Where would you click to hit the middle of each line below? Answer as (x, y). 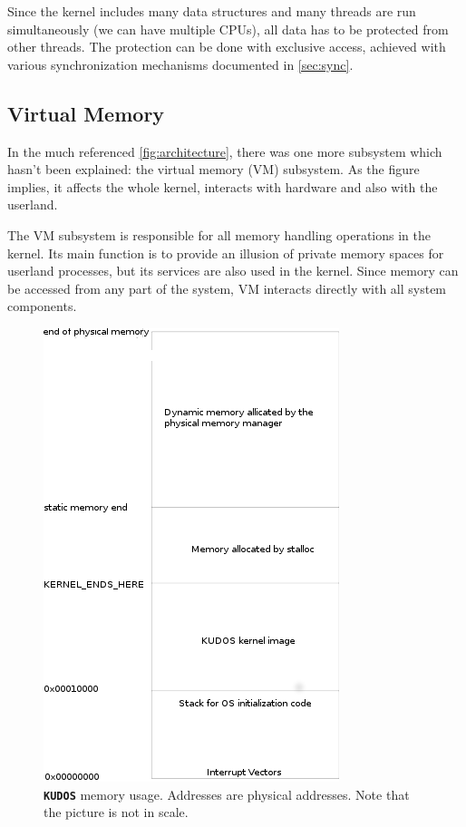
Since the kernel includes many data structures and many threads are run (212, 11)
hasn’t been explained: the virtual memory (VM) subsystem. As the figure (214, 169)
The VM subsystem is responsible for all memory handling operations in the (219, 234)
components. (42, 306)
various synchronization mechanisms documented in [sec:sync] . (180, 64)
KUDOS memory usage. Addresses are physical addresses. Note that (227, 794)
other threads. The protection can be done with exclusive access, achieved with (227, 47)
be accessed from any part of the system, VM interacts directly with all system (227, 288)
